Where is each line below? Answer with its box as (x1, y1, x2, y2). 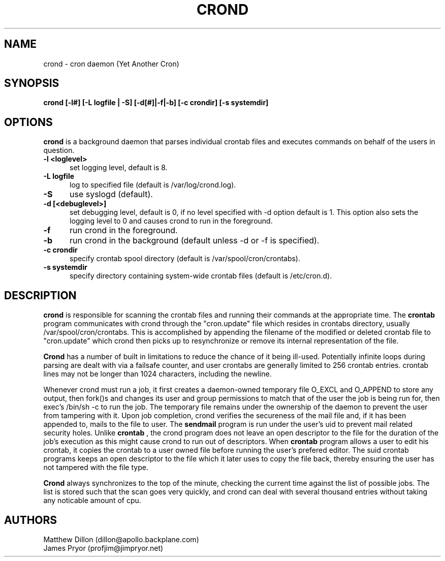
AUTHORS (4, 513, 57, 526)
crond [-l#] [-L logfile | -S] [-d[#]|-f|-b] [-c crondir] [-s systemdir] (43, 98, 269, 107)
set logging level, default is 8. (70, 163, 168, 172)
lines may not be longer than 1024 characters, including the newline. (43, 369, 272, 379)
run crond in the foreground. (69, 225, 178, 236)
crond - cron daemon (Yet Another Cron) (43, 59, 179, 68)
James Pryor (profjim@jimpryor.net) (43, 543, 164, 552)
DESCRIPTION (4, 289, 77, 302)
